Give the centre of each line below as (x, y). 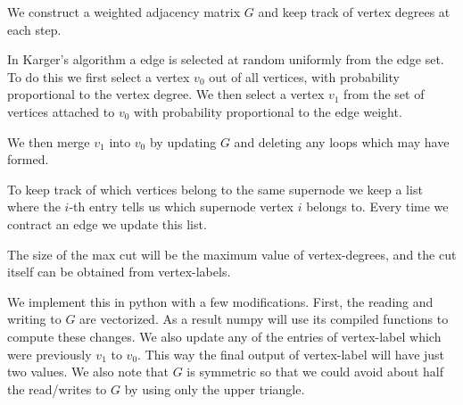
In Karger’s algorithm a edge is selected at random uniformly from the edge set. (226, 59)
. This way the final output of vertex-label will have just (291, 354)
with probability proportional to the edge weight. (268, 111)
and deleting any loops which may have (342, 141)
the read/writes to (57, 388)
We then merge (49, 141)
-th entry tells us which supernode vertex (182, 207)
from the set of (384, 94)
